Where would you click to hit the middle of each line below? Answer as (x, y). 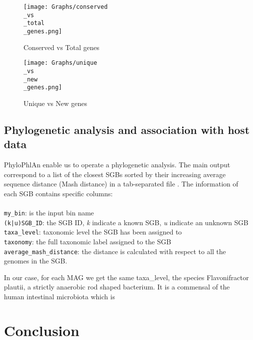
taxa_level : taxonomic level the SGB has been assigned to (93, 232)
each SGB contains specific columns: (58, 193)
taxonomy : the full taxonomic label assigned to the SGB (88, 241)
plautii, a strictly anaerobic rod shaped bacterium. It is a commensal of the (117, 287)
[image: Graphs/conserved (66, 7)
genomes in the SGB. (36, 261)
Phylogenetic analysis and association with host (127, 129)
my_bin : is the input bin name (49, 212)
